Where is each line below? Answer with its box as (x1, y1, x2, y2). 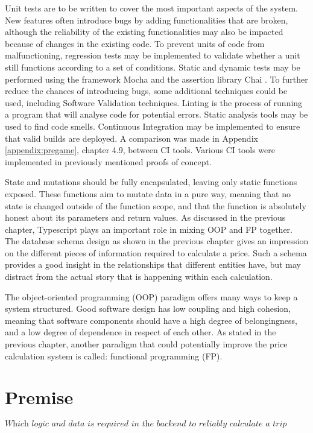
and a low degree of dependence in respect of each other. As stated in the (5, 326, 276, 338)
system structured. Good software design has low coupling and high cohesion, (5, 302, 291, 315)
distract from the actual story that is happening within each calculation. (5, 270, 273, 283)
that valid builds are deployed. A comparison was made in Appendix (5, 131, 258, 144)
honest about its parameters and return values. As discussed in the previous (5, 211, 286, 224)
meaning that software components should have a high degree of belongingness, (5, 314, 298, 326)
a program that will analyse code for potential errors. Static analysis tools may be (5, 108, 308, 121)
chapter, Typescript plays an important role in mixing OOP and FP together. (5, 223, 292, 235)
